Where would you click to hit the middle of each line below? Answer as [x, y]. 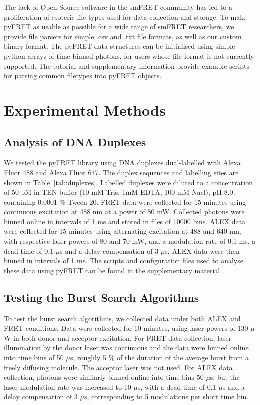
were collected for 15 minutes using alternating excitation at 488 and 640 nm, [123, 231]
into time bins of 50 [34, 358]
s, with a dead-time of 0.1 [177, 387]
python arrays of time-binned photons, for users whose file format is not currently [129, 55]
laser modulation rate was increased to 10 [68, 387]
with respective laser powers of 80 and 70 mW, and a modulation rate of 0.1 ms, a [130, 241]
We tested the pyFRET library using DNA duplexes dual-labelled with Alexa [122, 162]
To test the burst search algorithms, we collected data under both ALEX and [122, 318]
